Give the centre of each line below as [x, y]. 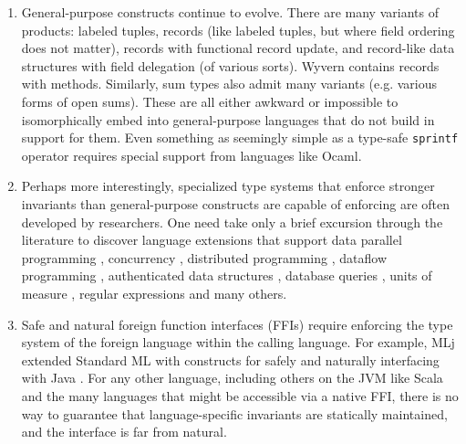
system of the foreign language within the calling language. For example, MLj [238, 342]
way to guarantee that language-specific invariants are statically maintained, [234, 413]
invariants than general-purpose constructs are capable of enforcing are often [236, 204]
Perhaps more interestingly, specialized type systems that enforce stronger [228, 186]
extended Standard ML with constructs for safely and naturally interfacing [230, 359]
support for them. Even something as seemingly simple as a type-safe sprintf [240, 137]
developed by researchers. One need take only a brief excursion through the [232, 222]
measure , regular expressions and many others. [154, 293]
